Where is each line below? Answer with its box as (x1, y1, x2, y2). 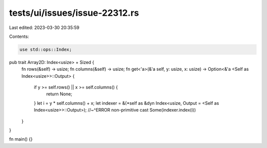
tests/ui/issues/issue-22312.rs (9, 7, 139, 18)
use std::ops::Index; (19, 47, 72, 52)
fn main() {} (9, 136, 33, 142)
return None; (46, 91, 73, 97)
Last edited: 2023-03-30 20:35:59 (9, 25, 80, 30)
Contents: (9, 33, 29, 39)
